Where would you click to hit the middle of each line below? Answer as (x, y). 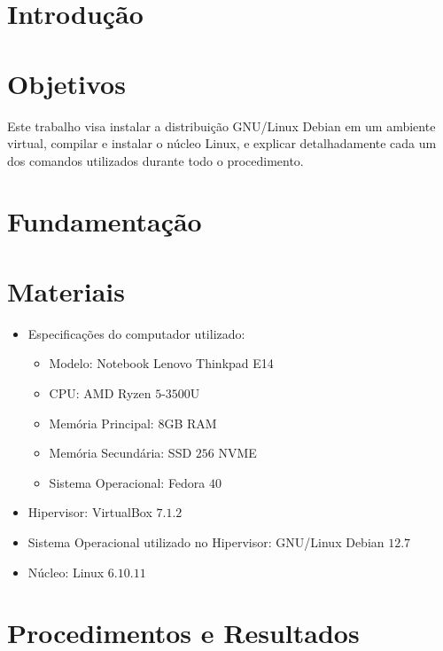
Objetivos (66, 83)
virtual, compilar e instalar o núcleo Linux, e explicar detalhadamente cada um (222, 143)
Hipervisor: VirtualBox (90, 512)
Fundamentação (105, 221)
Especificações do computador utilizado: (136, 333)
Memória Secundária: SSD (120, 453)
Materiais (66, 290)
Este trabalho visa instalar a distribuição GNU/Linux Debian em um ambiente (221, 125)
